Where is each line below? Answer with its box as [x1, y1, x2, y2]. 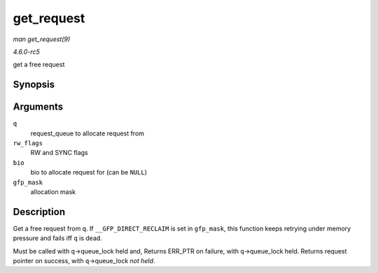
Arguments [13, 101, 64, 113]
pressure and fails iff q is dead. [13, 234, 103, 242]
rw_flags [13, 140, 43, 147]
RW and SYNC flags [30, 149, 88, 157]
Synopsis [13, 79, 55, 91]
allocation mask [30, 187, 76, 195]
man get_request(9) [13, 35, 71, 43]
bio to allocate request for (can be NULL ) [30, 168, 147, 177]
